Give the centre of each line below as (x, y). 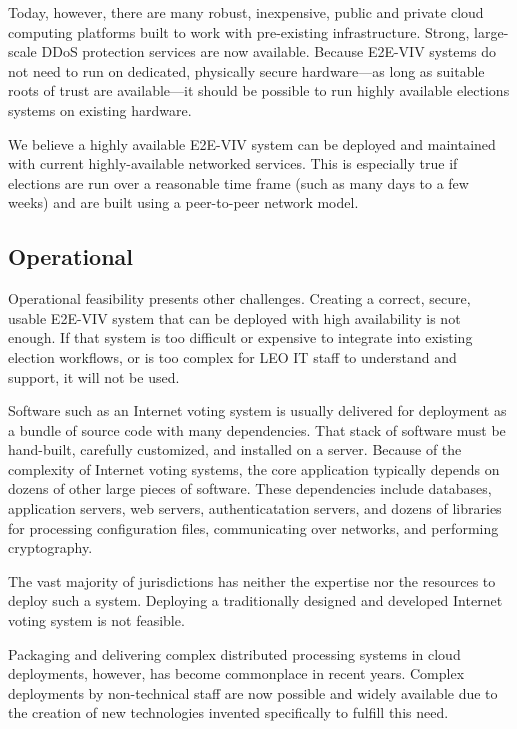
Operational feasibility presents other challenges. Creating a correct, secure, (239, 298)
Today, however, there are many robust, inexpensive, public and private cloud (246, 12)
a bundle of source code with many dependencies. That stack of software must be (257, 429)
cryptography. (50, 547)
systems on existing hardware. (100, 109)
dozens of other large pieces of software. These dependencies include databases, (250, 488)
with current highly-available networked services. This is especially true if (233, 163)
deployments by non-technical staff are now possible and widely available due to (253, 692)
